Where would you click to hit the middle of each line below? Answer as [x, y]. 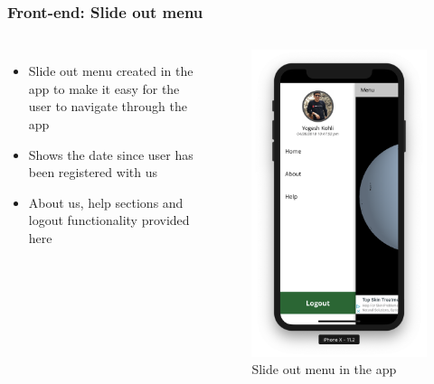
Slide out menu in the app [324, 369]
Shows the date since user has [111, 154]
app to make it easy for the [104, 88]
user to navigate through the [108, 106]
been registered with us [93, 172]
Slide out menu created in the [111, 71]
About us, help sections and [106, 202]
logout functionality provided [109, 220]
